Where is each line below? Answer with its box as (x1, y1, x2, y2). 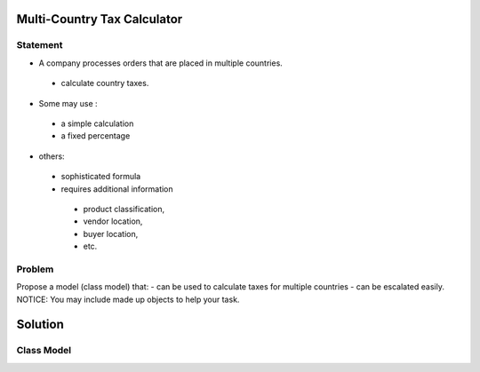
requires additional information (60, 183, 173, 194)
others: (38, 151, 66, 162)
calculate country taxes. (60, 78, 149, 89)
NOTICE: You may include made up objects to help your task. (16, 294, 240, 305)
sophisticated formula (60, 171, 141, 182)
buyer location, (83, 228, 139, 239)
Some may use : (38, 98, 98, 108)
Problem (16, 263, 54, 275)
